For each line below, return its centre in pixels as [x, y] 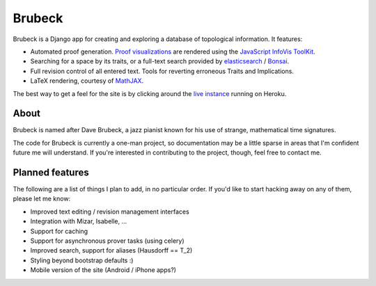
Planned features [51, 173]
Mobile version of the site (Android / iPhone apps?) [103, 270]
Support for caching [59, 231]
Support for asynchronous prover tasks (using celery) [107, 241]
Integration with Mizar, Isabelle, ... [79, 221]
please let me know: [42, 199]
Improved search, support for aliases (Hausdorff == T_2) [111, 251]
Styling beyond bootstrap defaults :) [82, 260]
